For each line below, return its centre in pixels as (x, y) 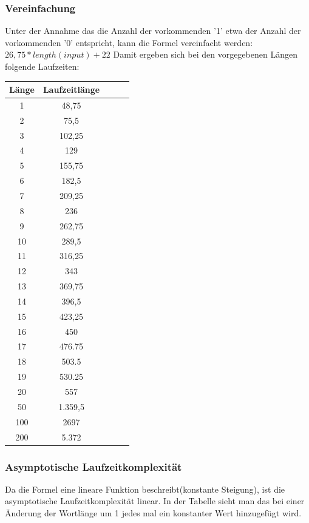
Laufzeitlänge (71, 89)
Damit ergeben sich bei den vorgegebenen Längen (205, 54)
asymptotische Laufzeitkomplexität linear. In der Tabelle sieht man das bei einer (155, 501)
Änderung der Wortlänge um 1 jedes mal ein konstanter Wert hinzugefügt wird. (153, 513)
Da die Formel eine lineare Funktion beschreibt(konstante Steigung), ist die (145, 489)
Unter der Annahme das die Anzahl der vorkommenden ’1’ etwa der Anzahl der (153, 31)
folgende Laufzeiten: (42, 66)
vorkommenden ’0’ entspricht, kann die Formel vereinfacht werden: (129, 42)
